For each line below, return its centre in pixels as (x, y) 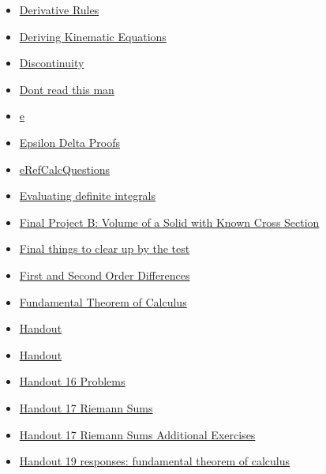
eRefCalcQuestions (65, 169)
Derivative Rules (59, 9)
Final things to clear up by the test (105, 248)
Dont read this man (67, 89)
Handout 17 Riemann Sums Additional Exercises (137, 434)
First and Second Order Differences (105, 275)
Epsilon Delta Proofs (69, 142)
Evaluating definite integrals (88, 196)
